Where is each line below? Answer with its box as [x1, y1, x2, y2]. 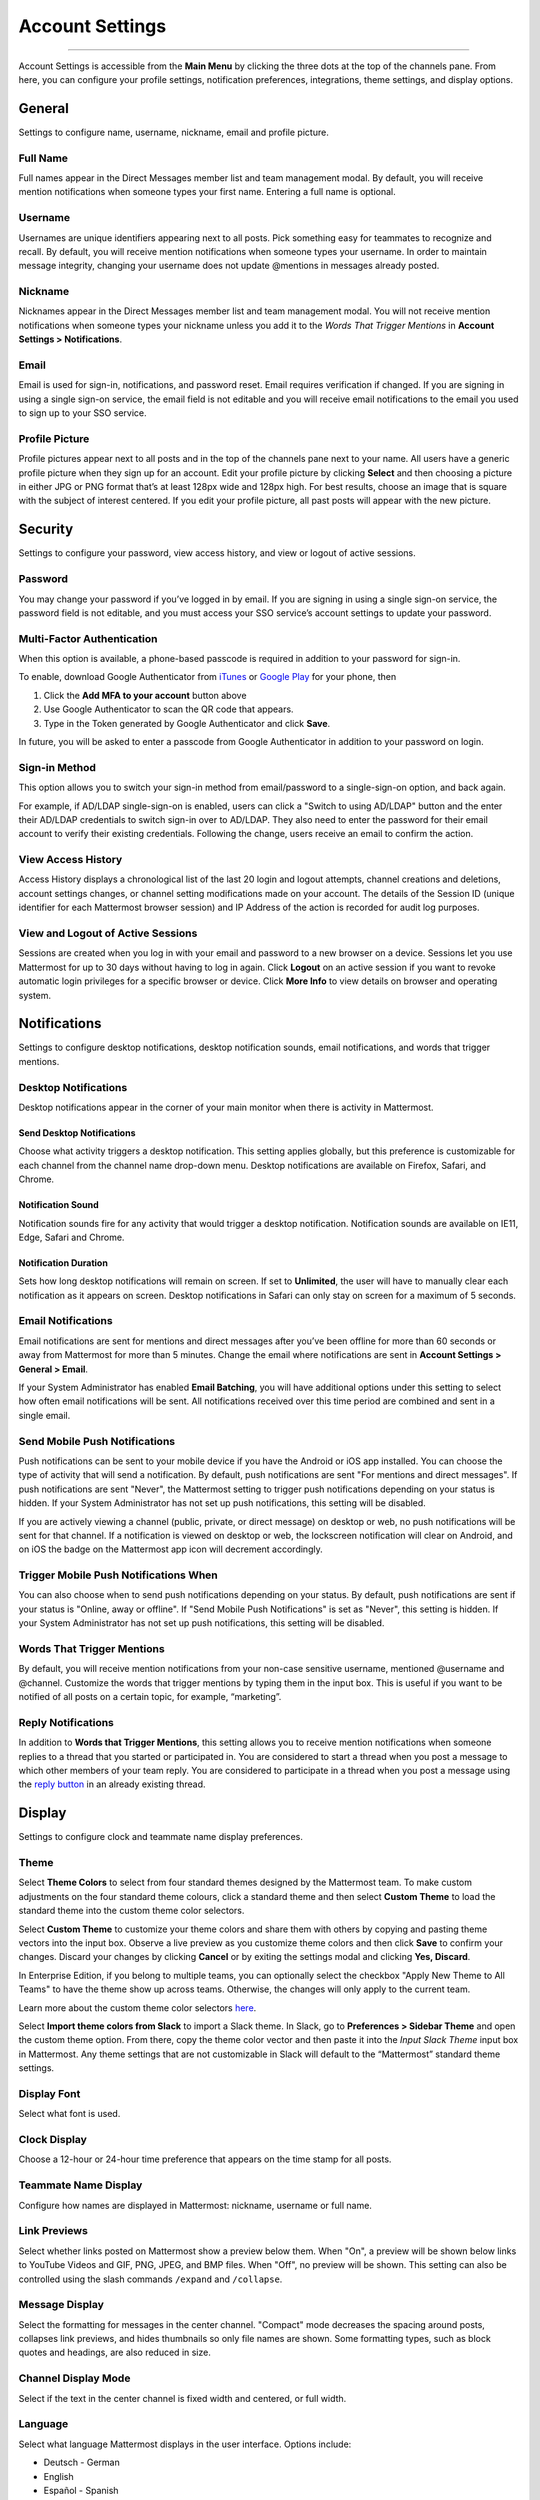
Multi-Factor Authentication [18, 631, 158, 645]
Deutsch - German [43, 2456, 120, 2469]
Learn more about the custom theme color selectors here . [18, 2001, 257, 2014]
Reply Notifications [18, 1715, 115, 1729]
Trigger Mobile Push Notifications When [18, 1568, 219, 1582]
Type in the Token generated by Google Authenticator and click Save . [43, 717, 331, 729]
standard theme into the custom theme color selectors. [18, 1905, 245, 1917]
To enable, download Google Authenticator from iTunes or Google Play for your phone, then [18, 671, 397, 683]
